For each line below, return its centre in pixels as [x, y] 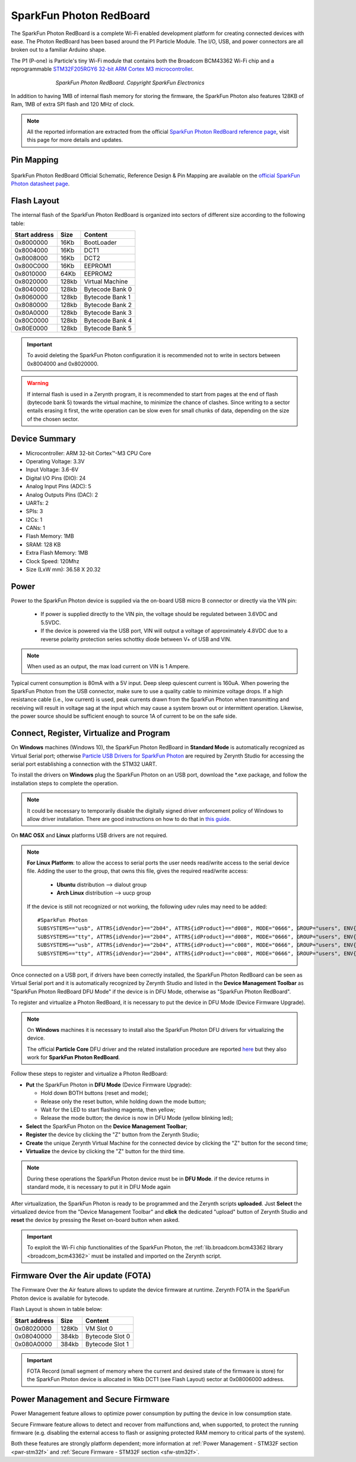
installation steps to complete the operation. [65, 783]
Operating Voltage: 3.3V [55, 461]
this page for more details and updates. [75, 140]
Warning [38, 383]
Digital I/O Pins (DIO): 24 [56, 478]
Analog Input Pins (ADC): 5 [58, 487]
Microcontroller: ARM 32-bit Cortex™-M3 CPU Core [88, 453]
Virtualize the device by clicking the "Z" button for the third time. [105, 1151]
